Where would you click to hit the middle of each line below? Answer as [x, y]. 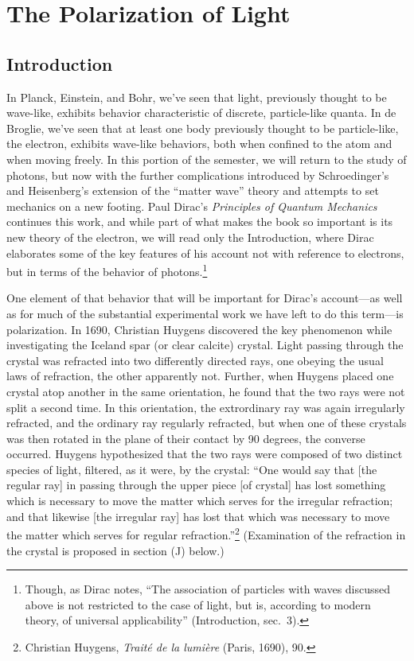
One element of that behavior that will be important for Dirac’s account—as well [205, 298]
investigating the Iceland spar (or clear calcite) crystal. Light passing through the [205, 345]
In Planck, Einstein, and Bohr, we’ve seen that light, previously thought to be [197, 97]
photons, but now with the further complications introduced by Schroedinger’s [198, 175]
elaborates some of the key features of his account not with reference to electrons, [205, 253]
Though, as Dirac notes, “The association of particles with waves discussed [208, 589]
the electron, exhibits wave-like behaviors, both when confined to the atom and [199, 144]
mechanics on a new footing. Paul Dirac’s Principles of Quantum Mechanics [192, 206]
